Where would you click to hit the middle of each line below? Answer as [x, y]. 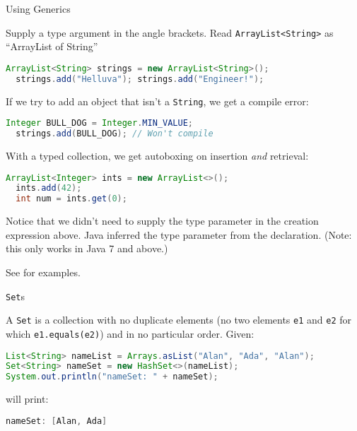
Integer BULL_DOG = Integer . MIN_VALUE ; [99, 123]
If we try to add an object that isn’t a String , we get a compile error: [157, 101]
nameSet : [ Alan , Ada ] [57, 421]
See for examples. [43, 272]
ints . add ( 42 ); [49, 188]
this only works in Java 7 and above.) [87, 248]
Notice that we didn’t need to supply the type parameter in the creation [162, 221]
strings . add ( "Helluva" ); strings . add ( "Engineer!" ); [140, 79]
